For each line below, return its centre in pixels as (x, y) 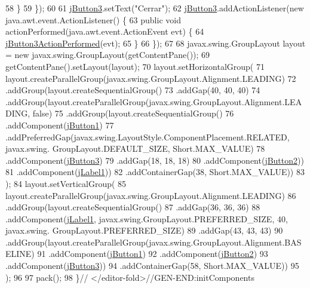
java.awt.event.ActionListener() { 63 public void (93, 19)
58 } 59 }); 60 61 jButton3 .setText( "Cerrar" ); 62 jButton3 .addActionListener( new (155, 8)
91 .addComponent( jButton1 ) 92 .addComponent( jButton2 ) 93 (153, 254)
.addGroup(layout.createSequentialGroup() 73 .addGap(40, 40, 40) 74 (133, 90)
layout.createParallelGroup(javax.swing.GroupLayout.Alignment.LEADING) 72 (151, 78)
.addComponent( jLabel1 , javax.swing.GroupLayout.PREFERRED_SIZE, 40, (147, 218)
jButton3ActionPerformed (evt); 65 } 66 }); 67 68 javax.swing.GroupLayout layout (156, 43)
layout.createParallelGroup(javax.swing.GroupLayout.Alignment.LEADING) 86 (151, 195)
